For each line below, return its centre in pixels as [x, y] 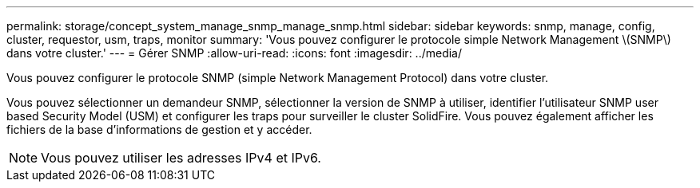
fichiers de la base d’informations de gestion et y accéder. [159, 129]
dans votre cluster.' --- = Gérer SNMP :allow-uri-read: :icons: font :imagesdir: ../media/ [235, 53]
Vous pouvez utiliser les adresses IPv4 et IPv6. [181, 158]
